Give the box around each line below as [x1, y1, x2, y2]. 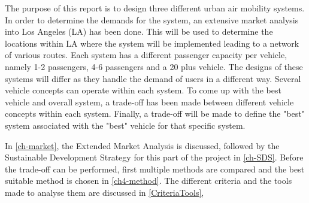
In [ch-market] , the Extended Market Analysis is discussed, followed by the [5, 139, 280, 152]
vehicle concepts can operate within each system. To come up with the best [5, 84, 281, 96]
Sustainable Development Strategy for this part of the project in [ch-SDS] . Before [5, 151, 304, 163]
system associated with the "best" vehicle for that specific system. [5, 119, 246, 131]
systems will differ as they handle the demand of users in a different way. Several [5, 72, 301, 84]
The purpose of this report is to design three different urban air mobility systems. [5, 2, 305, 14]
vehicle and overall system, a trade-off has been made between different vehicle [5, 95, 294, 108]
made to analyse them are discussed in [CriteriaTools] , [5, 186, 204, 198]
